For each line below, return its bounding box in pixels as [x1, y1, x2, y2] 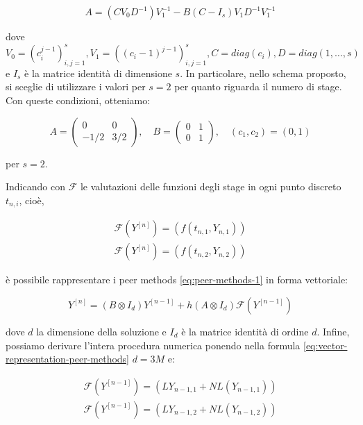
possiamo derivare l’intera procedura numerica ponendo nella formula [6, 337, 301, 352]
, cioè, [19, 192, 44, 207]
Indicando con [6, 179, 65, 194]
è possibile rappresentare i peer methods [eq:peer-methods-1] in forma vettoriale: [6, 272, 348, 287]
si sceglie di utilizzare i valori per [6, 79, 146, 94]
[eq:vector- [303, 337, 348, 352]
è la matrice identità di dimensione [24, 65, 172, 80]
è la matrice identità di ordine [181, 324, 309, 338]
